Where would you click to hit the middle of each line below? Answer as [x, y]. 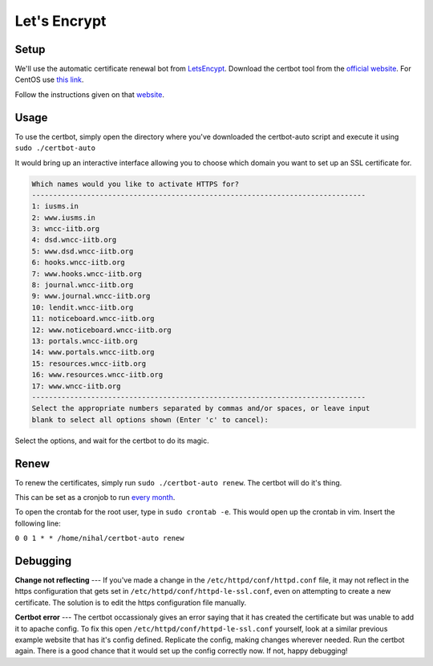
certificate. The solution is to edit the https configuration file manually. [131, 603]
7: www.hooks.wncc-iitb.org [87, 274]
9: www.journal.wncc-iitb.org [91, 296]
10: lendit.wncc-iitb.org [83, 307]
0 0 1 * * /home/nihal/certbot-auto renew [99, 538]
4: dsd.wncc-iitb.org [74, 240]
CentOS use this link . [49, 79]
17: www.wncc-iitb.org [76, 386]
